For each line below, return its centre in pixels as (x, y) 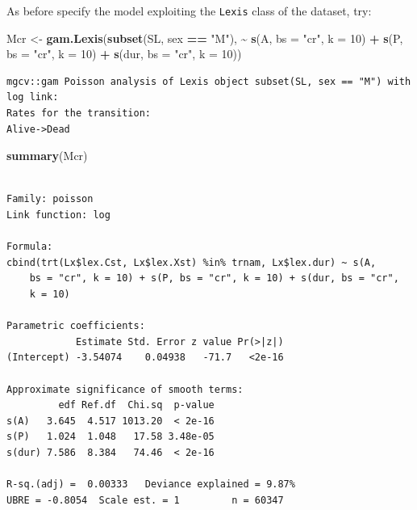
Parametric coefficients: (76, 326)
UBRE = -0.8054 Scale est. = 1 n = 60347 (145, 500)
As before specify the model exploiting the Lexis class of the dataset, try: (189, 11)
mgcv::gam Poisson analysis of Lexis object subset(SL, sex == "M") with (209, 81)
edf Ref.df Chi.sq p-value (136, 405)
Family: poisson (50, 199)
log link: (33, 97)
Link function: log (58, 215)
